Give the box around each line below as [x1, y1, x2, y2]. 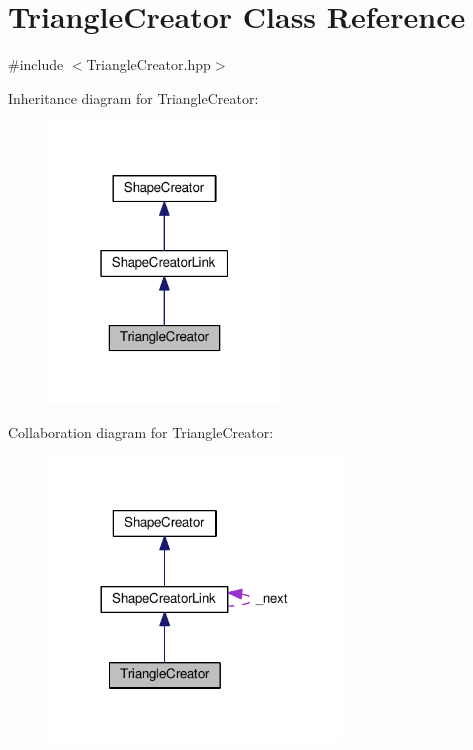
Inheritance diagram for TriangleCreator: [8, 87, 259, 108]
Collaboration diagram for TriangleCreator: [8, 422, 274, 443]
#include [8, 54, 64, 75]
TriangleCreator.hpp [86, 54, 211, 75]
